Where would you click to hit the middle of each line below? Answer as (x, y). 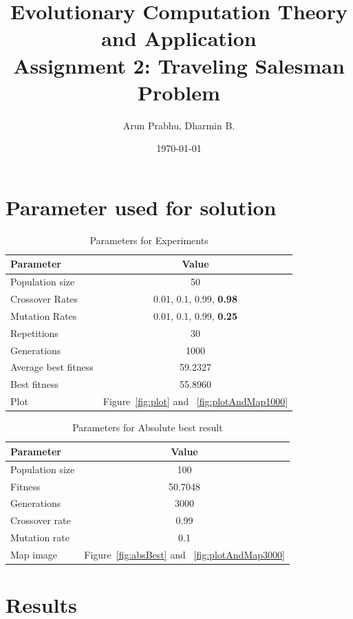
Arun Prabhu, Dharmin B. (179, 125)
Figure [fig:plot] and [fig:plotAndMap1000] (195, 401)
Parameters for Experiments (149, 240)
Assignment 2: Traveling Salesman (179, 65)
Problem (179, 92)
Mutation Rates (44, 315)
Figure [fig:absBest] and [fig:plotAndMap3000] (184, 554)
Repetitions (34, 333)
